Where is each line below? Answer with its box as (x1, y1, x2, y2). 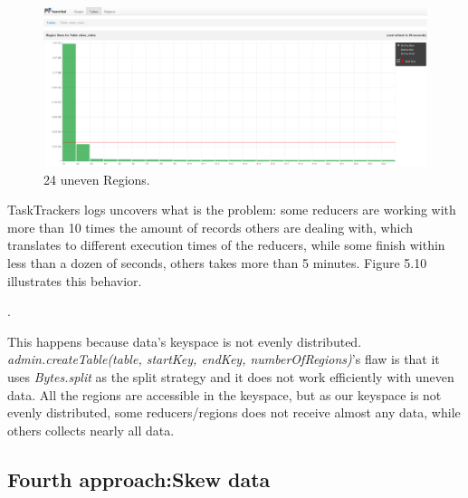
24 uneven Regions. (43, 169, 150, 188)
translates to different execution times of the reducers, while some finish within (7, 235, 445, 254)
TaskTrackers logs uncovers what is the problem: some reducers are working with (7, 200, 456, 219)
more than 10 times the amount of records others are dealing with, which (7, 217, 414, 236)
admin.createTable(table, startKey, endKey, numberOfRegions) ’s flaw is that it (7, 350, 440, 369)
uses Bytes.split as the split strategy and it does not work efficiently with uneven (7, 367, 454, 386)
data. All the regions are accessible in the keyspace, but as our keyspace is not (7, 385, 442, 404)
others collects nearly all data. (7, 420, 175, 439)
